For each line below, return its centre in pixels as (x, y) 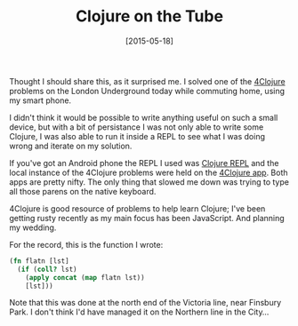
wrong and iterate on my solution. (71, 146)
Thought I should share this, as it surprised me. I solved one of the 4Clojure (148, 81)
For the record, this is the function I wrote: (86, 244)
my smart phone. (40, 100)
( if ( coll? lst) (47, 269)
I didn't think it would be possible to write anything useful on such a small (144, 117)
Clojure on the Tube (149, 16)
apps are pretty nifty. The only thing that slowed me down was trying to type (149, 182)
